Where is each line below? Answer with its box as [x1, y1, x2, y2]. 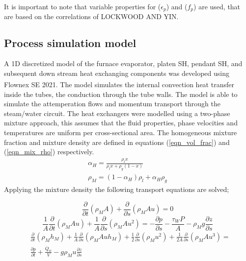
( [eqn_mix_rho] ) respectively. [4, 146, 94, 157]
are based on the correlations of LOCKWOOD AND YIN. [4, 11, 179, 22]
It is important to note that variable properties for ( [4, 1, 161, 11]
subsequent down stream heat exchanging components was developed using [4, 68, 229, 78]
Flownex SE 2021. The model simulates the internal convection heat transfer [4, 79, 234, 90]
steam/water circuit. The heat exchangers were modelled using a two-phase [4, 108, 230, 118]
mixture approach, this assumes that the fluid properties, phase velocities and [4, 118, 238, 128]
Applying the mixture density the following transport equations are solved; [4, 184, 229, 194]
